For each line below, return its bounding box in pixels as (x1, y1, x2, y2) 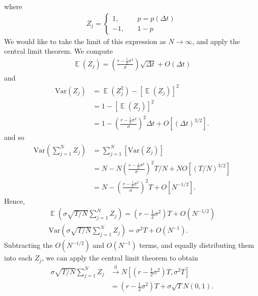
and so (4, 132, 24, 142)
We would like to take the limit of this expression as (4, 35, 166, 46)
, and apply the (192, 35, 240, 46)
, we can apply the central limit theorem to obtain (42, 252, 198, 263)
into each (4, 252, 33, 263)
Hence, (4, 195, 25, 206)
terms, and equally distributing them (139, 240, 254, 250)
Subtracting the (4, 240, 53, 250)
